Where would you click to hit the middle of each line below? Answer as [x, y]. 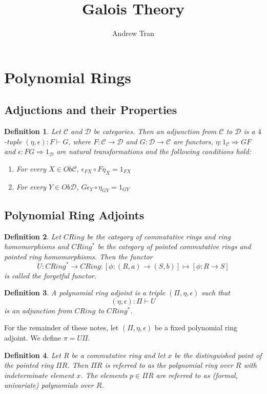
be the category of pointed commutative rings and [174, 246]
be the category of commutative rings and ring [159, 236]
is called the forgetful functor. [50, 275]
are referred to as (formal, [197, 375]
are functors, [193, 141]
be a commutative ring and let [118, 355]
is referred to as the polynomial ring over [169, 365]
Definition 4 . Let [33, 355]
